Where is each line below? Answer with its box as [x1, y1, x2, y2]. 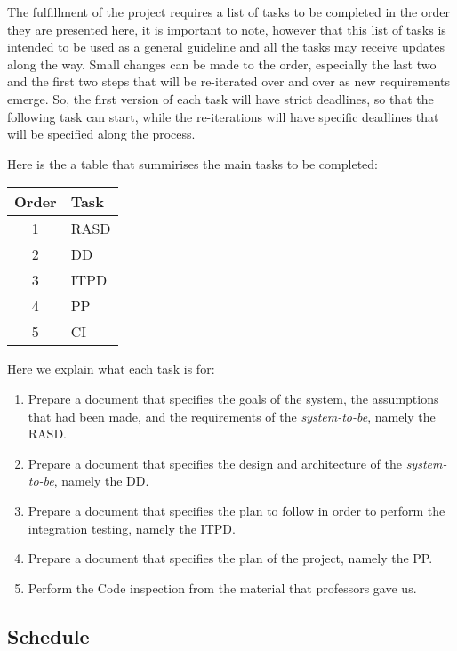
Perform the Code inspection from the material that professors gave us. [28, 578, 417, 597]
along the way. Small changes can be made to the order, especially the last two [7, 54, 437, 73]
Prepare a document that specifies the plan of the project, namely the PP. [28, 549, 433, 567]
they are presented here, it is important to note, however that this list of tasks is [7, 20, 446, 38]
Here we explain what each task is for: [7, 359, 215, 378]
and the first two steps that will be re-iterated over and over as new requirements [7, 72, 450, 91]
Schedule [7, 622, 90, 649]
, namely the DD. [53, 471, 149, 490]
